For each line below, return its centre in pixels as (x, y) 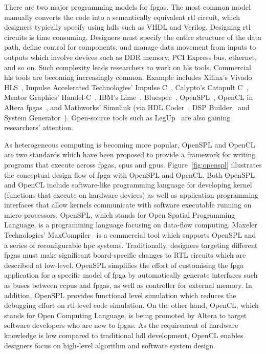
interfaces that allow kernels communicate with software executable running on (128, 205)
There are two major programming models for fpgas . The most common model (127, 7)
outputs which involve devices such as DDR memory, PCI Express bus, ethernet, (130, 57)
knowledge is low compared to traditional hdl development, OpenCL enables (124, 335)
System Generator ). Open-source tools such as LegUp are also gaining (117, 117)
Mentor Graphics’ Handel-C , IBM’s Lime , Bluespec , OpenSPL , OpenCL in (129, 97)
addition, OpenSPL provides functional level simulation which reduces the (120, 295)
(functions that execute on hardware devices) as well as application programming (131, 194)
